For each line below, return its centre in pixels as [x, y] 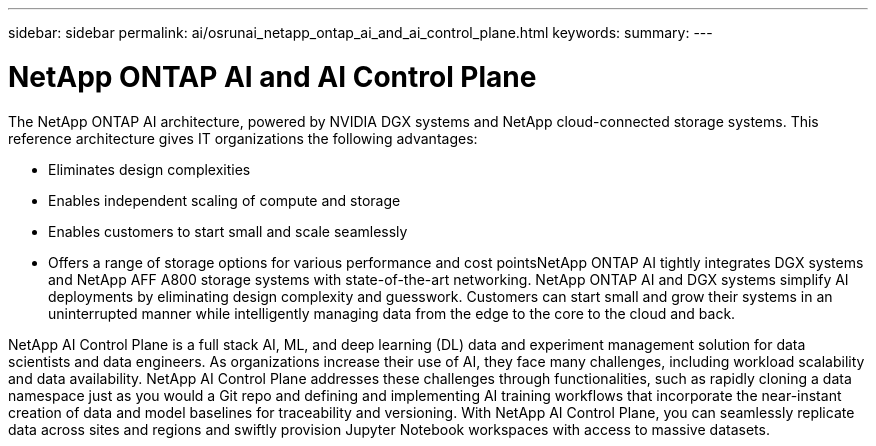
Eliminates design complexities [149, 169]
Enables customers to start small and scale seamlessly [228, 231]
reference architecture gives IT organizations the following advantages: [243, 138]
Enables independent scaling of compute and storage [224, 200]
